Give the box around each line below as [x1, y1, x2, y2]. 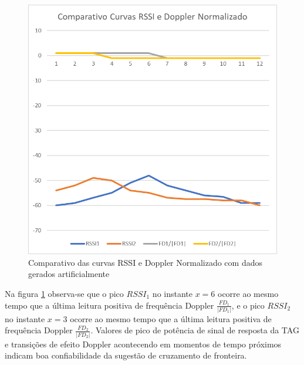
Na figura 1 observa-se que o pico [5, 287, 124, 299]
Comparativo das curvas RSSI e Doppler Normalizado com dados [28, 256, 262, 268]
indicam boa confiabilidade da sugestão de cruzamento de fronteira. [5, 349, 247, 361]
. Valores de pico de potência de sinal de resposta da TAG [90, 324, 299, 336]
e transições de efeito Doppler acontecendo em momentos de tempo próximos [5, 337, 282, 350]
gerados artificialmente [28, 268, 110, 280]
